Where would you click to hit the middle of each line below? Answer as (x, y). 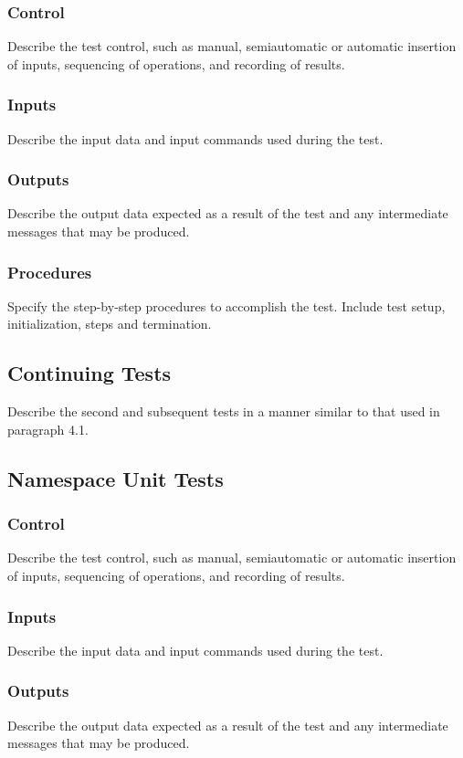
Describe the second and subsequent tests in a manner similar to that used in (224, 411)
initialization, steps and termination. (110, 324)
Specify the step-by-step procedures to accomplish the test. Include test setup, (226, 305)
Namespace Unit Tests (116, 478)
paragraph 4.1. (48, 429)
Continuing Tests (89, 373)
